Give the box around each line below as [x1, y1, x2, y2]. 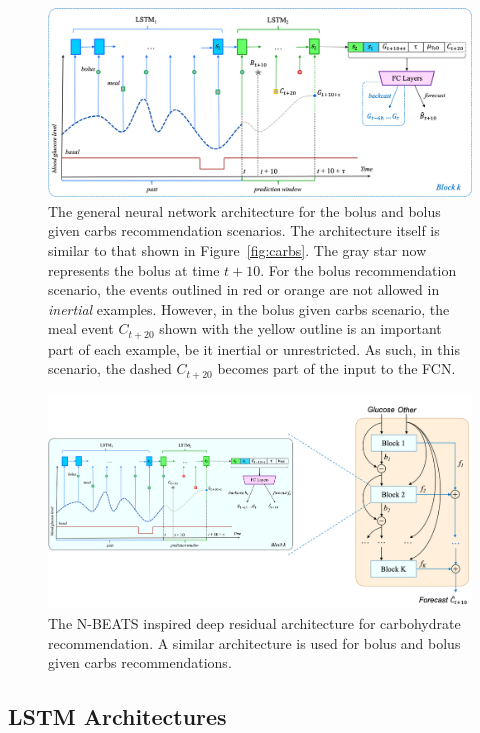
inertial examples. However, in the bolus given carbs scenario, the [48, 298, 450, 319]
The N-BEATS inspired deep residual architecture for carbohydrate [48, 612, 461, 633]
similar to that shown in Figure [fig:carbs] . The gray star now [48, 240, 427, 260]
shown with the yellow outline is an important [159, 318, 442, 339]
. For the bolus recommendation [260, 259, 457, 280]
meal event [48, 318, 114, 339]
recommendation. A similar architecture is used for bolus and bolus [48, 632, 461, 653]
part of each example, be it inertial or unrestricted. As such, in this [48, 338, 460, 359]
